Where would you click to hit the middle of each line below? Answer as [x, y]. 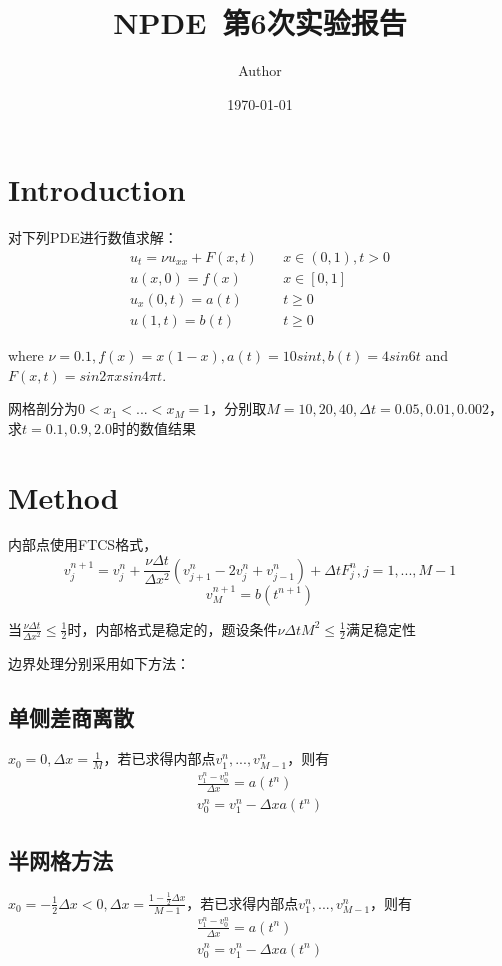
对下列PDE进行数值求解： [93, 237]
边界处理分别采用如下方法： [99, 662]
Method [63, 496]
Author [260, 70]
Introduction [97, 189]
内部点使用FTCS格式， [83, 544]
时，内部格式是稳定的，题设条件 [172, 628]
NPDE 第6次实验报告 [260, 22]
